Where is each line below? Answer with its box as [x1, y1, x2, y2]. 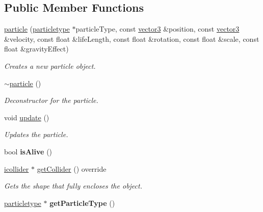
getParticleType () [49, 197, 115, 208]
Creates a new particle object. [4, 60, 96, 71]
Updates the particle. [4, 129, 68, 140]
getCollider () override [37, 163, 107, 174]
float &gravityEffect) [4, 43, 69, 54]
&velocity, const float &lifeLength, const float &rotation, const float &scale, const [4, 33, 259, 44]
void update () [4, 112, 49, 122]
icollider [4, 163, 29, 174]
